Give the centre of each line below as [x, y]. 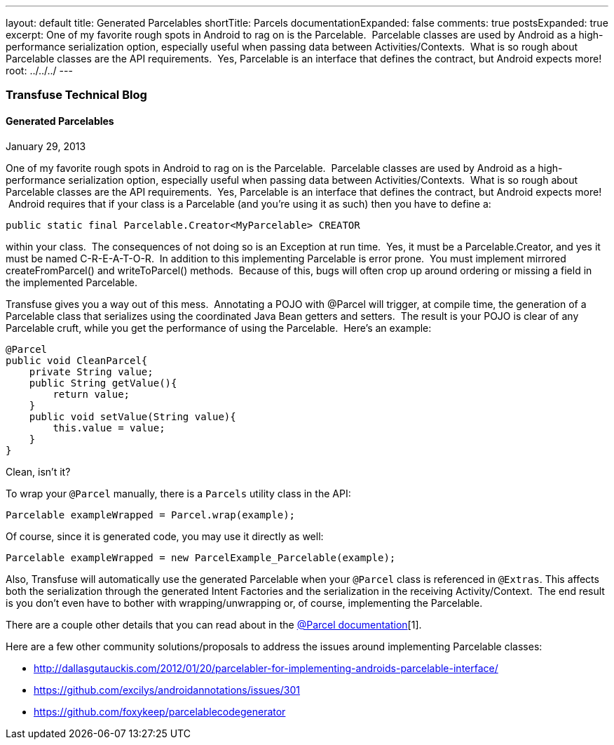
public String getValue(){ [103, 383]
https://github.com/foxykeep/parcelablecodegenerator [160, 711]
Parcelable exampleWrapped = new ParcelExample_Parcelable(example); [201, 557]
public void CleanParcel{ [77, 360]
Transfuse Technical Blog [76, 95]
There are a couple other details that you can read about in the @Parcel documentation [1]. [214, 624]
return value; [91, 394]
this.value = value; [109, 428]
